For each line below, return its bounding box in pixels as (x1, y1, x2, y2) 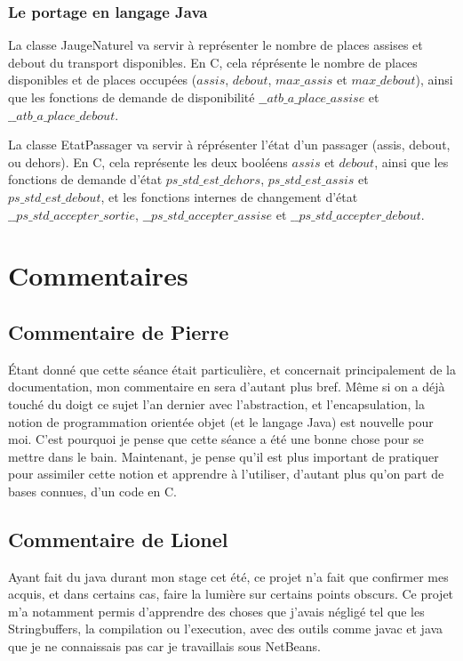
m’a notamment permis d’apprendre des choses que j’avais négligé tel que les (8, 601, 425, 620)
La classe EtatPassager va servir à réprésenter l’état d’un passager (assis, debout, (8, 135, 451, 154)
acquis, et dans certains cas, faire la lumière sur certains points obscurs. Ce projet (8, 584, 454, 603)
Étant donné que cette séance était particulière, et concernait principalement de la (8, 359, 457, 378)
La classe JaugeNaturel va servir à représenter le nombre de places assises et (8, 36, 423, 54)
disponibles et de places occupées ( (8, 70, 197, 89)
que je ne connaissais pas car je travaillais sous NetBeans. (8, 637, 322, 656)
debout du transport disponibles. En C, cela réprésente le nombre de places (8, 52, 418, 71)
